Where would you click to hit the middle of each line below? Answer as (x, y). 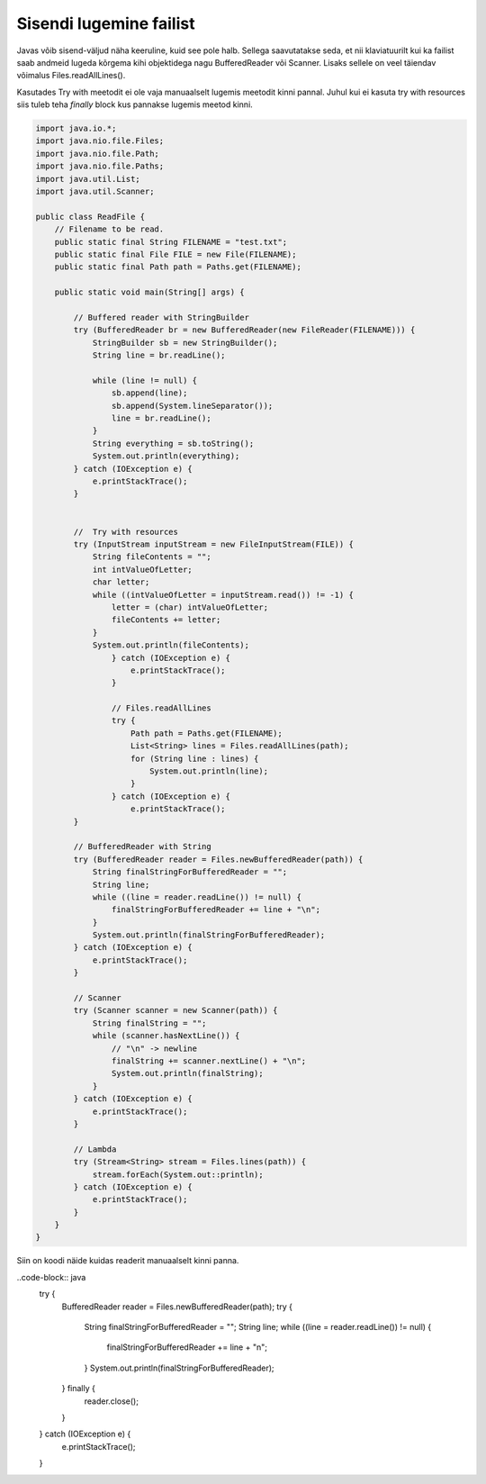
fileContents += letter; (166, 620)
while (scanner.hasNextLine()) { (166, 1036)
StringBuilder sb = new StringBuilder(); (185, 343)
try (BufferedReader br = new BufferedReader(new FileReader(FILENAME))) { (244, 330)
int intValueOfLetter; (142, 569)
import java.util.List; (88, 179)
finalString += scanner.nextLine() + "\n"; (209, 1061)
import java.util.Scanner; (95, 192)
